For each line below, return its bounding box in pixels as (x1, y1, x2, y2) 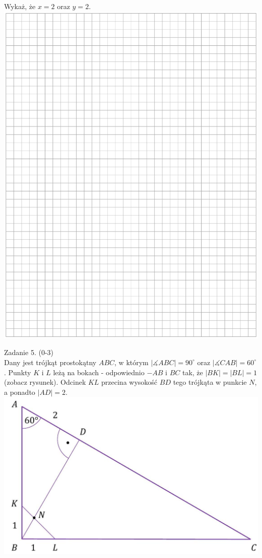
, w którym (114, 357, 149, 367)
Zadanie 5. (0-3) (4, 347, 53, 358)
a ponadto (4, 386, 35, 397)
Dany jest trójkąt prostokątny (4, 357, 97, 367)
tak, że (182, 367, 203, 377)
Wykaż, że (4, 1, 36, 11)
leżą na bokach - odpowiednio (53, 367, 145, 377)
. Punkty (4, 367, 31, 377)
